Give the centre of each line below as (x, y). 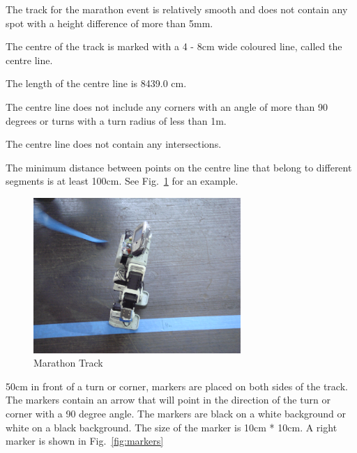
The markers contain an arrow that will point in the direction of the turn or (168, 400)
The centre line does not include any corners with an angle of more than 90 (167, 106)
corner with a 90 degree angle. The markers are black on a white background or (176, 413)
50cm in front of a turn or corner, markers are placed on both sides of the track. (177, 386)
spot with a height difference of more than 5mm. (109, 23)
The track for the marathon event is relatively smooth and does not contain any (177, 9)
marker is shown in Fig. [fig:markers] (85, 441)
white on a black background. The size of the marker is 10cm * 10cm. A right (172, 427)
